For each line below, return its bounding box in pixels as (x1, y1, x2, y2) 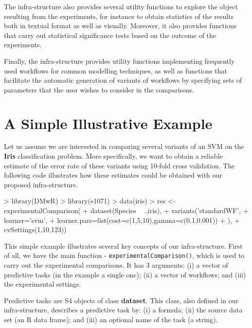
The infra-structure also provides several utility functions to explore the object (4, 1, 238, 11)
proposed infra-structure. (4, 179, 78, 189)
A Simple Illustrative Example (4, 113, 213, 133)
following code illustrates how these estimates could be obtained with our (4, 170, 222, 180)
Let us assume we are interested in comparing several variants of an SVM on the (4, 141, 244, 151)
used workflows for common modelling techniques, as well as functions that (4, 65, 228, 75)
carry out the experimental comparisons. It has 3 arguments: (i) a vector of (4, 260, 228, 270)
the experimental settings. (4, 279, 81, 289)
